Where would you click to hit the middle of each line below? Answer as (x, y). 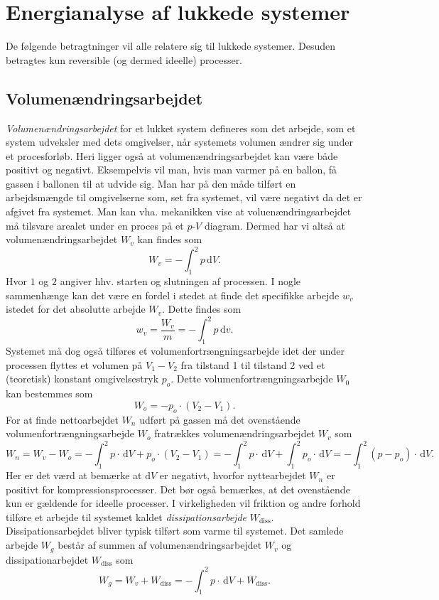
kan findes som (170, 239)
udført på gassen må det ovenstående (220, 419)
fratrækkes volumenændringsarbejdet (235, 433)
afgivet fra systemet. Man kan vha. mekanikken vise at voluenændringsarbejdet (179, 211)
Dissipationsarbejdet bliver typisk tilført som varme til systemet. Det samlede (175, 531)
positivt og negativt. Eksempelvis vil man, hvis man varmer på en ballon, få (172, 170)
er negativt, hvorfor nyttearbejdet (233, 475)
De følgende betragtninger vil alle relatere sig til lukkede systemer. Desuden (171, 46)
